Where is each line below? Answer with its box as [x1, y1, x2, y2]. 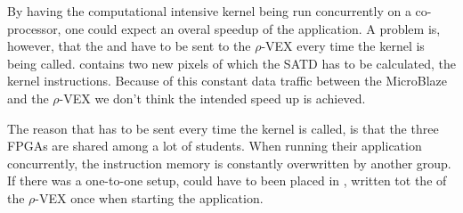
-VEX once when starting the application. [35, 188, 264, 207]
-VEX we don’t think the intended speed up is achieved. [59, 88, 366, 107]
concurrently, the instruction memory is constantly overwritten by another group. [7, 153, 451, 172]
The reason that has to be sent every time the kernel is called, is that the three [7, 119, 439, 137]
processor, [7, 19, 61, 37]
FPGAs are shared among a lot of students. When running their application [7, 136, 422, 155]
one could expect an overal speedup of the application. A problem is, [65, 19, 441, 37]
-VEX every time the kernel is [261, 37, 425, 55]
